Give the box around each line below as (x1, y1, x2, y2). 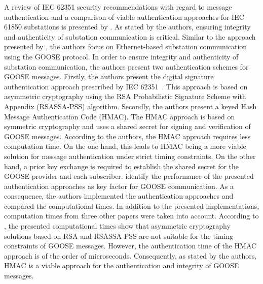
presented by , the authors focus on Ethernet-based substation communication (4, 41, 247, 52)
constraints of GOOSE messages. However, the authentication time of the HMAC (4, 240, 257, 251)
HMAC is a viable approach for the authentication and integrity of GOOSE (4, 260, 239, 271)
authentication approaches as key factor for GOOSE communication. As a (4, 180, 234, 191)
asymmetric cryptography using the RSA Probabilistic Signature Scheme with (4, 91, 246, 102)
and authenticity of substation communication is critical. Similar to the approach (4, 31, 256, 42)
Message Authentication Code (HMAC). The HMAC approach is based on (4, 111, 235, 121)
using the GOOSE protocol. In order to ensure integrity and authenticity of (4, 51, 239, 61)
